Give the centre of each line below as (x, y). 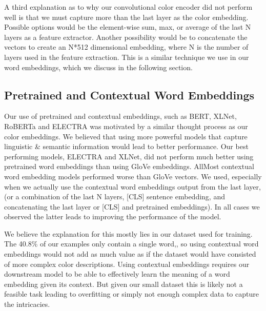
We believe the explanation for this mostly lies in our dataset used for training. (128, 233)
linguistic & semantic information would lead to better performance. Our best (126, 146)
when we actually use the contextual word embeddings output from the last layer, (132, 186)
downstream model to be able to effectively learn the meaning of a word (117, 274)
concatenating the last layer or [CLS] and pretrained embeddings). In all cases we (132, 206)
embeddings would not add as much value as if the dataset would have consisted (130, 254)
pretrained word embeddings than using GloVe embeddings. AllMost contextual (129, 166)
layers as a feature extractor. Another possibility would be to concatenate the (126, 37)
